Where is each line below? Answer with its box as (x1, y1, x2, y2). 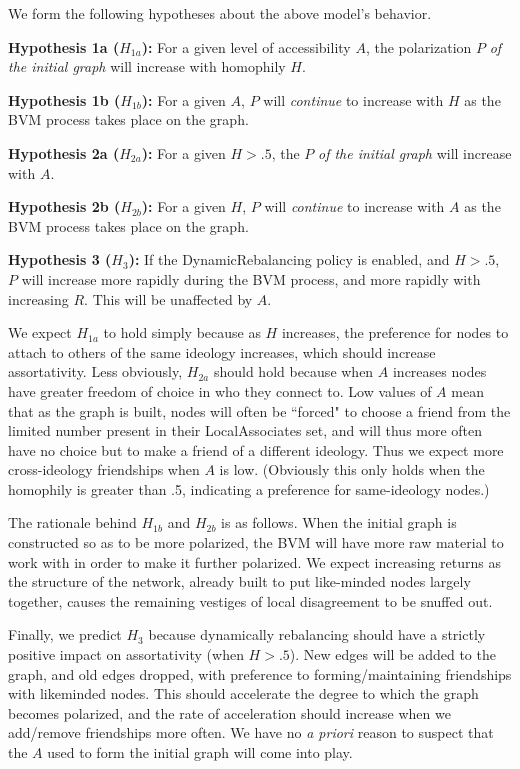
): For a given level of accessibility (141, 36, 351, 57)
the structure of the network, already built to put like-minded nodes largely (8, 571, 471, 592)
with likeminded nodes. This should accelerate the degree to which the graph (8, 683, 479, 704)
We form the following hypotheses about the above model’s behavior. (8, 3, 432, 23)
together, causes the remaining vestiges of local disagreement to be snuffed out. (8, 590, 493, 611)
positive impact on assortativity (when (8, 644, 244, 665)
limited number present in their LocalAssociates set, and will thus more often (8, 420, 483, 441)
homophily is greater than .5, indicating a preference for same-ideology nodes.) (8, 478, 490, 499)
